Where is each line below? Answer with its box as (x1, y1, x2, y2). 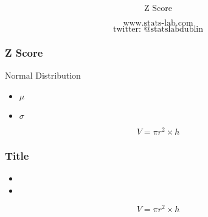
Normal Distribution (5, 69, 81, 82)
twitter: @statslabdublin (113, 25, 203, 34)
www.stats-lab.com (123, 19, 193, 27)
